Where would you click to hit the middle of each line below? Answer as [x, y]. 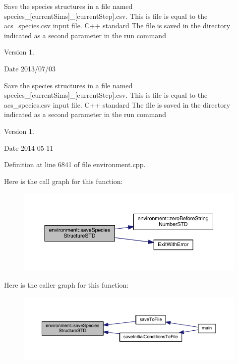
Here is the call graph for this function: [63, 181]
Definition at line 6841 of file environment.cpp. [75, 164]
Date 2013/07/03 [30, 68]
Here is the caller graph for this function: [66, 285]
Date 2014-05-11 [29, 148]
